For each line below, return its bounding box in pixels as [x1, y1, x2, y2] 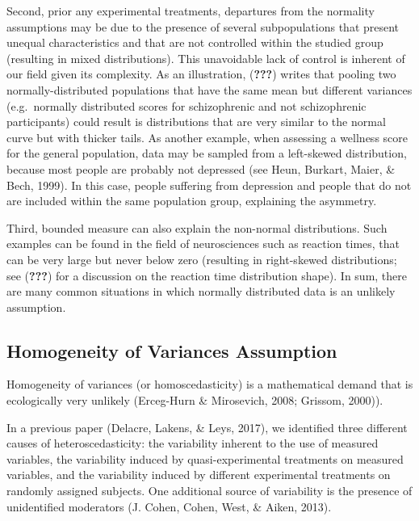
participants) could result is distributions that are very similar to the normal [6, 113, 386, 130]
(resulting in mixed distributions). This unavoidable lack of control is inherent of [6, 49, 405, 66]
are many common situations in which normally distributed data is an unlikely [6, 283, 396, 300]
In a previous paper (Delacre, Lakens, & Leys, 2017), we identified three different [6, 418, 408, 435]
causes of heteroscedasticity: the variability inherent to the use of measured [6, 435, 379, 452]
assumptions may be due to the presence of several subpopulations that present [6, 18, 400, 35]
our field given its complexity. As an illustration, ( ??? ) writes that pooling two [6, 65, 396, 82]
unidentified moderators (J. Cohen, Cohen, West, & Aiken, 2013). [6, 498, 332, 515]
